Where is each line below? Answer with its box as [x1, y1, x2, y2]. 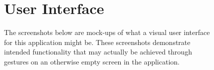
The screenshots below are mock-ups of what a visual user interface [4, 27, 210, 37]
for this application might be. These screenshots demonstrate [4, 36, 191, 47]
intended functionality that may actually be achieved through [4, 46, 192, 57]
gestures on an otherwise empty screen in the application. [4, 56, 180, 66]
